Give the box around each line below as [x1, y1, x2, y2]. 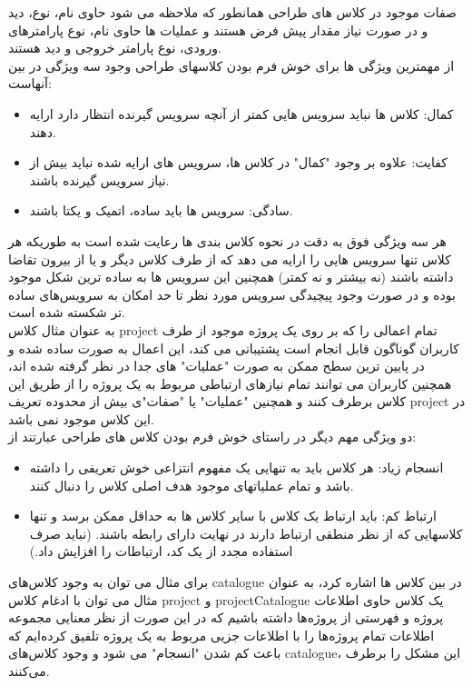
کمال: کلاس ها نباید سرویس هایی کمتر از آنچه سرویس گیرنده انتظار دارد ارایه [29, 104, 454, 123]
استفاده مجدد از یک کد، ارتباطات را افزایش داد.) [29, 542, 293, 561]
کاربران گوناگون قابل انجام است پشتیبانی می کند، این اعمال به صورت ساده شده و [8, 338, 459, 357]
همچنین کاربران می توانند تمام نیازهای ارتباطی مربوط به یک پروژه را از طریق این [8, 373, 452, 393]
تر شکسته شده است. [8, 303, 125, 322]
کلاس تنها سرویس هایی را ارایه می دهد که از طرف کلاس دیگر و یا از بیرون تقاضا [8, 249, 451, 268]
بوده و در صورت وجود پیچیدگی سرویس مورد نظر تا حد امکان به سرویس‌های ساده [8, 284, 456, 303]
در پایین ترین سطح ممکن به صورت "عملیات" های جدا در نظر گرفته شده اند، [8, 356, 425, 375]
